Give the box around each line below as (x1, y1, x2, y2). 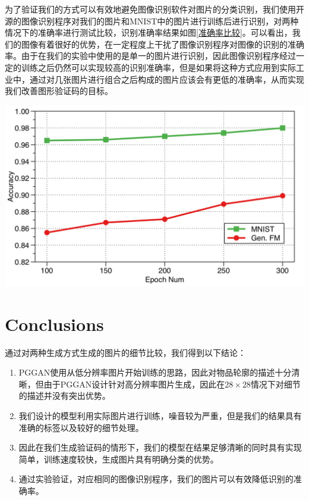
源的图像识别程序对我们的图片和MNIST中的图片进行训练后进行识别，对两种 (5, 14, 299, 27)
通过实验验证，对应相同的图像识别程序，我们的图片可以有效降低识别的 (18, 473, 294, 485)
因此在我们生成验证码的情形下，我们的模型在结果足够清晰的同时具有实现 (18, 441, 302, 454)
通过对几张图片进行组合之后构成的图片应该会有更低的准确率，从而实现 (29, 73, 304, 85)
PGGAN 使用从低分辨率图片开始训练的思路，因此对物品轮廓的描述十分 (18, 366, 292, 379)
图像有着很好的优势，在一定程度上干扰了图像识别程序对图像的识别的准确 (21, 37, 304, 50)
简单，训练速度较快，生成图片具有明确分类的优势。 (18, 452, 219, 465)
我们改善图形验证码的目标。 (5, 85, 113, 97)
